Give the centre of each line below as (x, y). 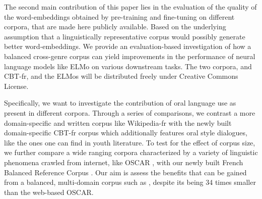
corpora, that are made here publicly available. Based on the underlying (115, 27)
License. (16, 86)
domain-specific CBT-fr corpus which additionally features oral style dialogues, (126, 133)
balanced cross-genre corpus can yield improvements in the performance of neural (130, 56)
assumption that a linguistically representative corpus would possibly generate (125, 36)
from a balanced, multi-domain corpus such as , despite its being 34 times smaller (130, 182)
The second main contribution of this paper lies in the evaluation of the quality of (130, 7)
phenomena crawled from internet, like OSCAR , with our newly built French (124, 162)
